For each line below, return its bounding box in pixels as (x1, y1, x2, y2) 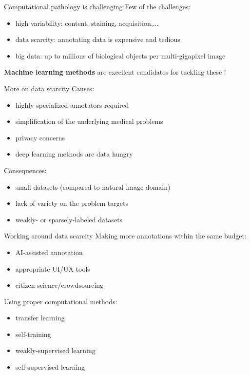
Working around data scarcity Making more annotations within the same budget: (4, 231, 247, 241)
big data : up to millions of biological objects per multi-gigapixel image (15, 50, 226, 60)
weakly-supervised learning (15, 345, 96, 355)
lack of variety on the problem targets (15, 198, 128, 208)
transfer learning (15, 313, 65, 323)
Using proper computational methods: (4, 296, 117, 306)
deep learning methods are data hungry (15, 149, 133, 159)
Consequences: (4, 165, 47, 175)
